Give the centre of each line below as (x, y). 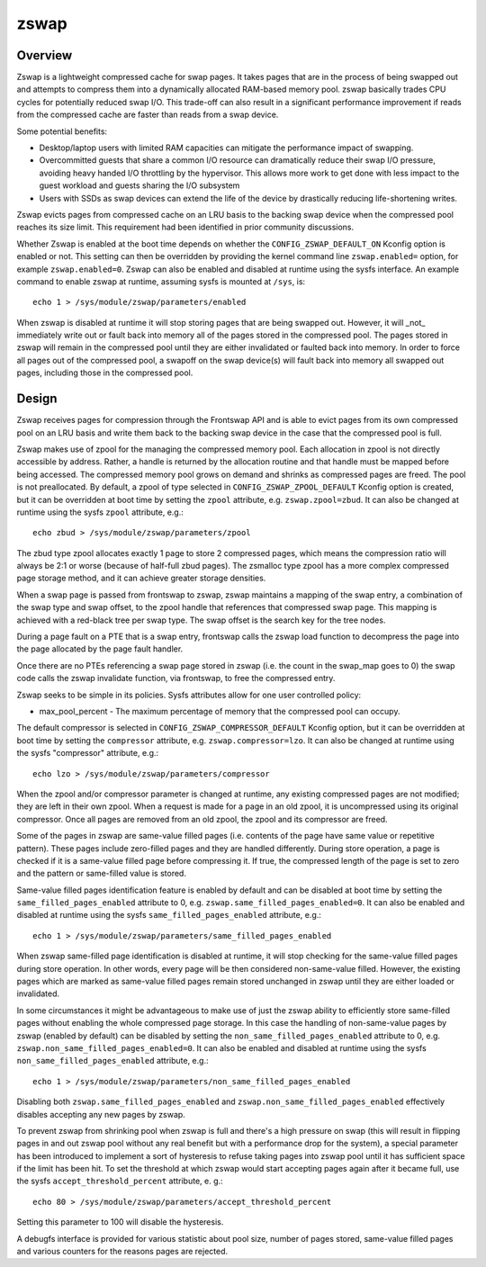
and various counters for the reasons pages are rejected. (122, 1252)
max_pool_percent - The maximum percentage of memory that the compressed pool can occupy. (220, 711)
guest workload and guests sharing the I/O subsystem (139, 185)
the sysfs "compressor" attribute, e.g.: (88, 753)
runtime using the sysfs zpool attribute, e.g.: (100, 512)
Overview (45, 55)
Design (37, 399)
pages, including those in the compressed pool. (105, 373)
